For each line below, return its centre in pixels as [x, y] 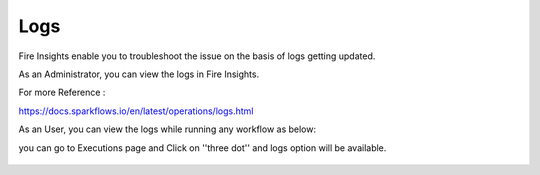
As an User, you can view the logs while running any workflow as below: [167, 129]
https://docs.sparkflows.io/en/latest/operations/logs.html [136, 111]
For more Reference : [62, 92]
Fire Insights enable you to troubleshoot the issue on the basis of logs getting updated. [197, 56]
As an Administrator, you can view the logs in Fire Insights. [139, 74]
